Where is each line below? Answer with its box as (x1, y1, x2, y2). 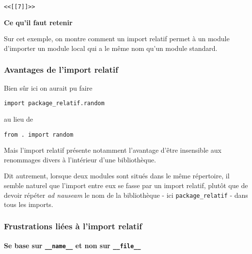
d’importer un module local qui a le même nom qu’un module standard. (4, 43, 218, 53)
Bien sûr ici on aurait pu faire (4, 82, 93, 93)
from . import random (4, 131, 74, 138)
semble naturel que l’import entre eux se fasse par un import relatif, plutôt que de (4, 180, 248, 190)
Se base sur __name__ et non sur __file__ (4, 240, 141, 251)
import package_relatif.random (4, 100, 105, 107)
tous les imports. (4, 199, 53, 209)
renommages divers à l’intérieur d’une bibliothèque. (4, 154, 156, 164)
